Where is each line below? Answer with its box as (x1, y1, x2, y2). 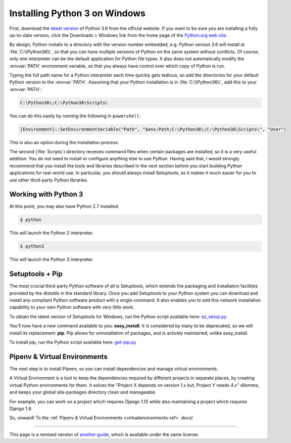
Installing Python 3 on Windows (9, 8, 146, 19)
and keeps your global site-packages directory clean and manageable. (9, 389, 157, 395)
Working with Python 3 (9, 190, 83, 199)
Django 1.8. (9, 405, 33, 412)
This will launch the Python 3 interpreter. (9, 256, 94, 262)
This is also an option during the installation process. (9, 139, 119, 145)
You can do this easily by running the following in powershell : (9, 113, 141, 119)
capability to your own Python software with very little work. (9, 304, 135, 311)
